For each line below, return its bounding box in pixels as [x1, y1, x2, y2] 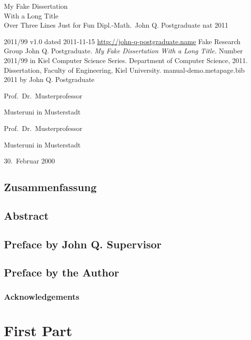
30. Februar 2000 [4, 156, 55, 166]
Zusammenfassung [4, 179, 97, 194]
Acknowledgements [4, 290, 79, 302]
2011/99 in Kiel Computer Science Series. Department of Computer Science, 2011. [4, 55, 248, 65]
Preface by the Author [4, 265, 119, 280]
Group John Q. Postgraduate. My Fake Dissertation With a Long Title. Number [4, 46, 243, 56]
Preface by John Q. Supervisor [4, 236, 162, 251]
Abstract [4, 208, 49, 223]
